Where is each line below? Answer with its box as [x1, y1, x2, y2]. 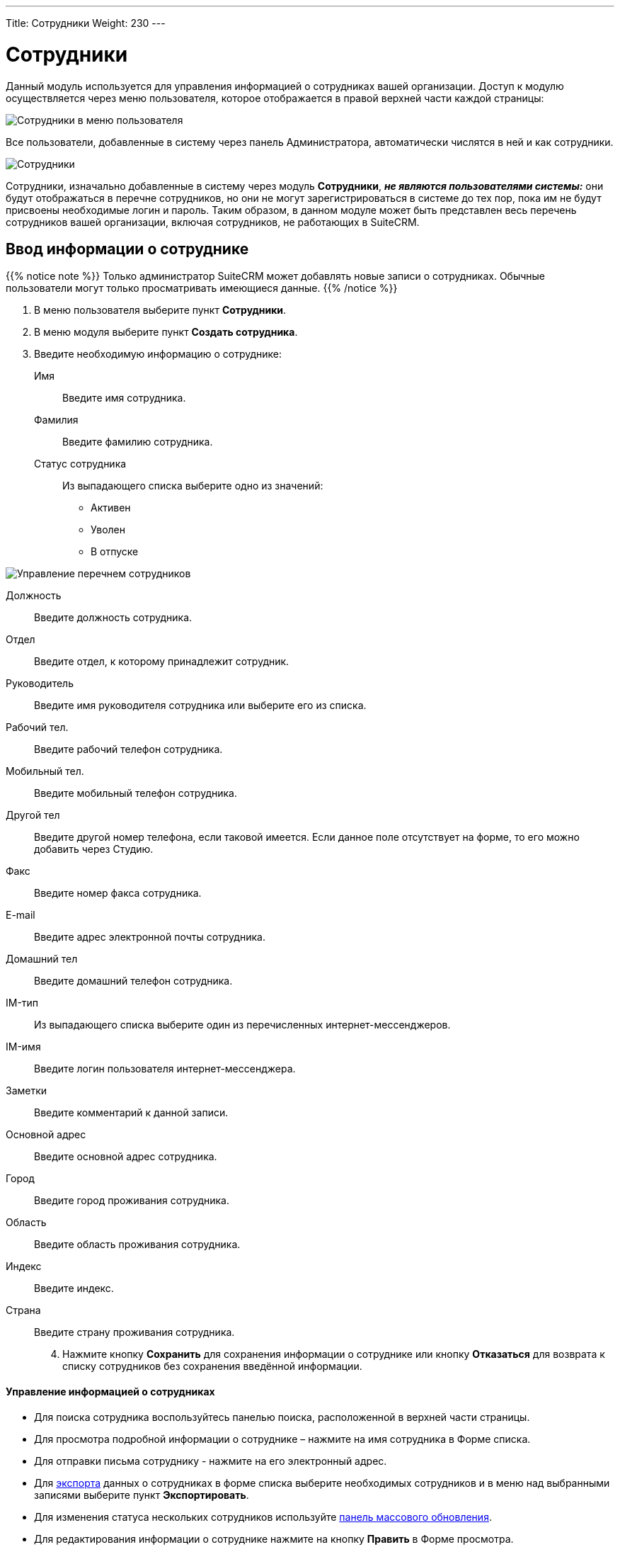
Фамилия [34, 414, 79, 426]
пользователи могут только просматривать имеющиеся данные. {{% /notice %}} [6, 282, 398, 295]
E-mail [6, 909, 35, 922]
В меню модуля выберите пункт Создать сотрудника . [34, 326, 298, 339]
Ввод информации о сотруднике [6, 239, 249, 258]
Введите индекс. [34, 1282, 114, 1295]
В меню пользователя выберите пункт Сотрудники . [34, 304, 287, 317]
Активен [91, 501, 131, 514]
